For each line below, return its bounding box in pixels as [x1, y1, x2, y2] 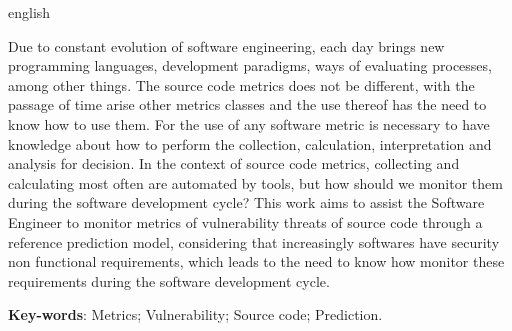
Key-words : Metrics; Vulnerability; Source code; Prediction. [8, 304, 383, 325]
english [8, 2, 51, 22]
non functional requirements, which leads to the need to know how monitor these [8, 251, 505, 272]
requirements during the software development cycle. [8, 270, 330, 291]
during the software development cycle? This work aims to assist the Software [8, 192, 485, 213]
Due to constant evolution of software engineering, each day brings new [8, 35, 445, 56]
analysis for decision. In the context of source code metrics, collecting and [8, 153, 460, 174]
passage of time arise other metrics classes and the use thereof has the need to [8, 94, 487, 115]
